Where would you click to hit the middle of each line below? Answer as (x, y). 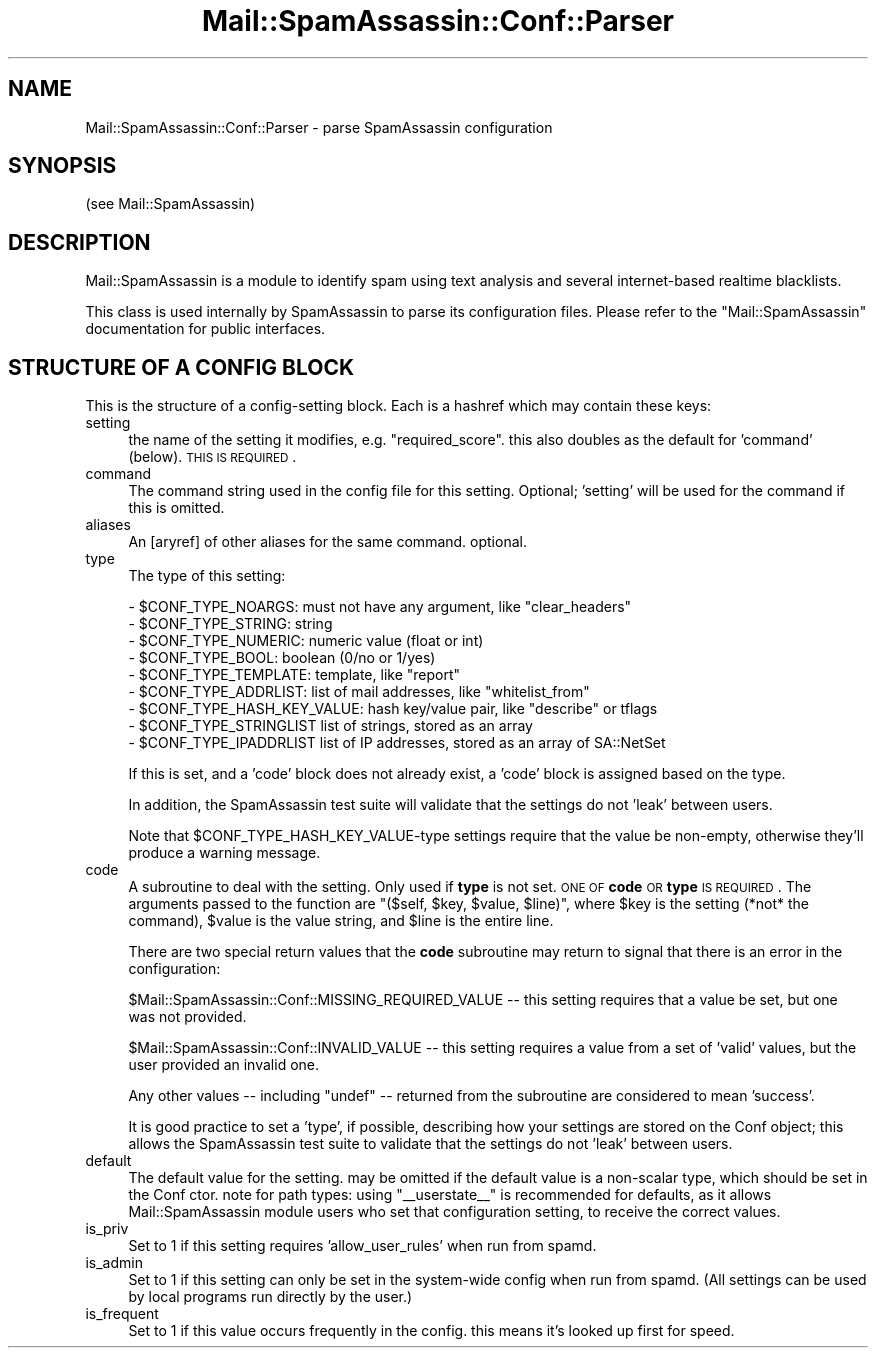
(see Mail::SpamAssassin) (170, 204)
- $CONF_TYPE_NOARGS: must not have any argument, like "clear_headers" (380, 607)
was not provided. (187, 1017)
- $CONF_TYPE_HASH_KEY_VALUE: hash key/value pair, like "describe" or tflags (393, 709)
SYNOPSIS (62, 166)
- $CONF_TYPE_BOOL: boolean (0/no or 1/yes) (282, 658)
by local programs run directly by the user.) (270, 1297)
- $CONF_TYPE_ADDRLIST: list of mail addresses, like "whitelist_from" (359, 692)
